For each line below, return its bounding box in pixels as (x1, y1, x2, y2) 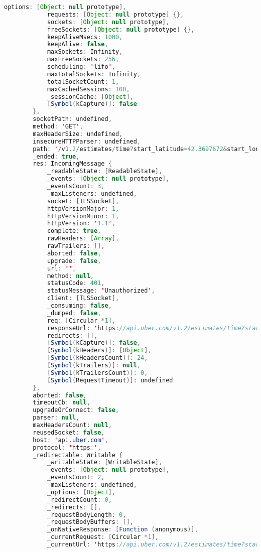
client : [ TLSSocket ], (47, 295, 119, 302)
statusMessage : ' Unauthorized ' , (47, 287, 155, 295)
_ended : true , (33, 153, 80, 160)
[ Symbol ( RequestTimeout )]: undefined (47, 376, 173, 384)
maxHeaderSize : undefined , (33, 130, 123, 137)
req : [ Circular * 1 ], (47, 317, 116, 324)
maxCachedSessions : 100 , (47, 85, 130, 93)
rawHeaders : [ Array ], (47, 235, 119, 242)
